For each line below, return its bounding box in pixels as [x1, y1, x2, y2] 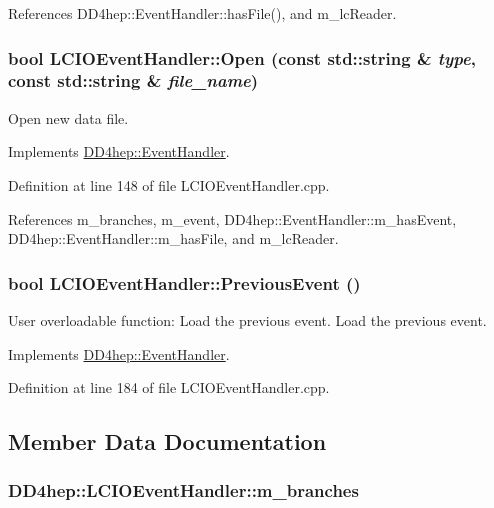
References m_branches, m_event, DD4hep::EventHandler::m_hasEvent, [8, 208, 457, 229]
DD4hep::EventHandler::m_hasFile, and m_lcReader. [8, 228, 339, 249]
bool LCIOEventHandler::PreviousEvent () [8, 270, 361, 295]
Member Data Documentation [8, 426, 327, 457]
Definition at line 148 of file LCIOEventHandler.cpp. [8, 174, 330, 195]
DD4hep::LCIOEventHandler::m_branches [8, 478, 359, 503]
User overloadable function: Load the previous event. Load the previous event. [8, 309, 487, 330]
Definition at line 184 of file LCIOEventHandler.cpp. [8, 377, 330, 398]
